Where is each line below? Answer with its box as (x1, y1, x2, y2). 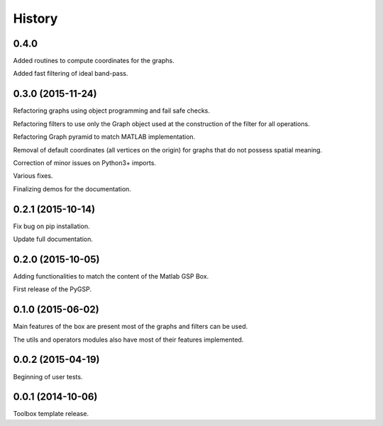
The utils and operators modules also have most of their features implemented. (13, 335, 244, 344)
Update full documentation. (13, 235, 94, 243)
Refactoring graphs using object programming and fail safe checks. (13, 106, 211, 115)
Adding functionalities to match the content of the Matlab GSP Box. (13, 271, 209, 280)
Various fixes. (13, 172, 53, 180)
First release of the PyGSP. (13, 285, 92, 293)
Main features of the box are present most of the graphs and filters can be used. (13, 323, 248, 331)
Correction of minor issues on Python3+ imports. (13, 158, 156, 167)
